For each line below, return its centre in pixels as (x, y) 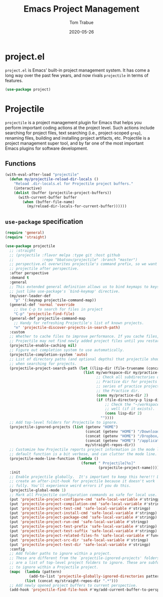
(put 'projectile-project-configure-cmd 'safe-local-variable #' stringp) (85, 499)
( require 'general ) (25, 233)
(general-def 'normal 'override (42, 305)
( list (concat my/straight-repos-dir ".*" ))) (71, 581)
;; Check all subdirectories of (129, 377)
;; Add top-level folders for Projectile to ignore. (64, 422)
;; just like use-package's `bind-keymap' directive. (65, 291)
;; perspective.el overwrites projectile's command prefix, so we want (83, 264)
